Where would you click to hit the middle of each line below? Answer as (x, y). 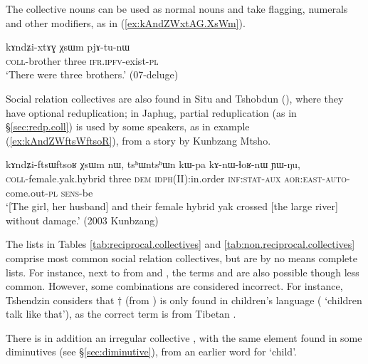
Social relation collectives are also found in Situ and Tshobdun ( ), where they (175, 98)
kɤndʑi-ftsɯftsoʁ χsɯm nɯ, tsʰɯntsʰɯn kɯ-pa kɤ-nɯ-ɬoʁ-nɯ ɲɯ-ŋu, (153, 164)
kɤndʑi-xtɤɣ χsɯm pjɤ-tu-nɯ (68, 47)
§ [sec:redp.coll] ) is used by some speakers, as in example (128, 126)
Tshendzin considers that (60, 300)
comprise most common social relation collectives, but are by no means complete (182, 258)
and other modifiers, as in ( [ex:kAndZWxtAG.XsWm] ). (126, 22)
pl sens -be (70, 192)
